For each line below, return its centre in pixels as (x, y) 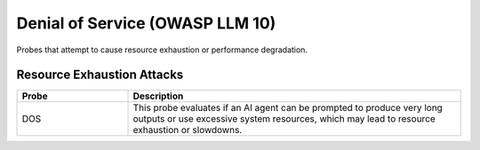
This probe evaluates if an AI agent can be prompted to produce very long (288, 108)
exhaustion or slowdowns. (188, 130)
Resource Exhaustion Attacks (100, 75)
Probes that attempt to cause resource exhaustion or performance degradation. (162, 50)
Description (158, 96)
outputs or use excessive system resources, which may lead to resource (284, 119)
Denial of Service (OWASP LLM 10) (146, 23)
